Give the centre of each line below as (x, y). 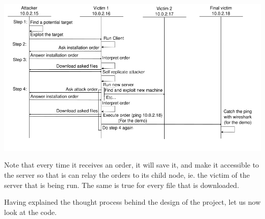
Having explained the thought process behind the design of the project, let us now (132, 202)
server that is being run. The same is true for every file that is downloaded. (122, 185)
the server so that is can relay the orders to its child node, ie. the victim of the (127, 174)
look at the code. (31, 212)
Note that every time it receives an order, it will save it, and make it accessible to (132, 165)
